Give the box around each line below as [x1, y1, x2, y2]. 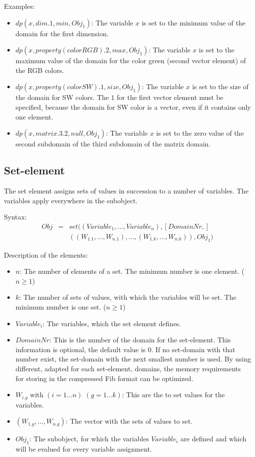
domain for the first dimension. [15, 28, 109, 38]
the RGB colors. [15, 65, 64, 75]
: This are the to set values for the [122, 389, 225, 400]
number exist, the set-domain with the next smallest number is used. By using [15, 354, 251, 364]
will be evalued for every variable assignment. [15, 443, 152, 454]
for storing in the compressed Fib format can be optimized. [15, 373, 194, 383]
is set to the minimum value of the [141, 17, 246, 27]
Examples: [4, 1, 35, 11]
